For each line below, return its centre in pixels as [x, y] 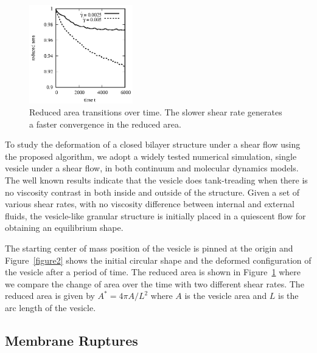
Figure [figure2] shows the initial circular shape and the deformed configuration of [158, 260]
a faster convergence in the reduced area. [105, 124]
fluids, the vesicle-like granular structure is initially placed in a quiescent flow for [155, 215]
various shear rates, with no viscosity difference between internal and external [150, 204]
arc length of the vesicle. [51, 307]
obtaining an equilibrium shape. [64, 228]
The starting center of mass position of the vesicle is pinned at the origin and [149, 248]
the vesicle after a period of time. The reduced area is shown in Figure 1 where [153, 272]
